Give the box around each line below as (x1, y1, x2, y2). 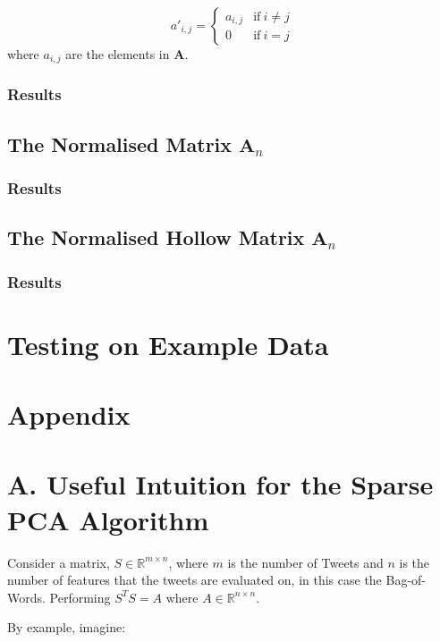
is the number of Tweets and (227, 553, 384, 571)
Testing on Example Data (7, 325, 329, 362)
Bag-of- (385, 570, 427, 589)
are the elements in (65, 45, 170, 63)
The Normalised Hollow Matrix (7, 224, 305, 251)
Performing (49, 587, 111, 606)
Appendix (7, 396, 131, 433)
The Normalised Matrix (7, 130, 233, 157)
